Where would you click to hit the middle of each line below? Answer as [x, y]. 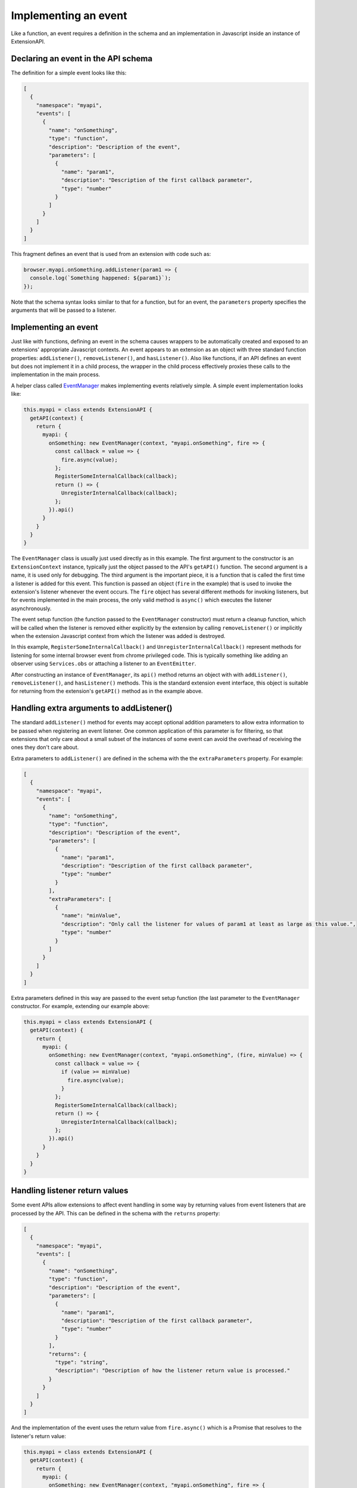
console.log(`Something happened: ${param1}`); [101, 278]
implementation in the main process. [56, 374]
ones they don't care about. [45, 748]
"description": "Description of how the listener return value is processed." [173, 1371]
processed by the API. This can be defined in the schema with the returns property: [115, 1213]
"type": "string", [82, 1362]
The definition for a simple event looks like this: [69, 73]
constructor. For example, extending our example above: [80, 1006]
